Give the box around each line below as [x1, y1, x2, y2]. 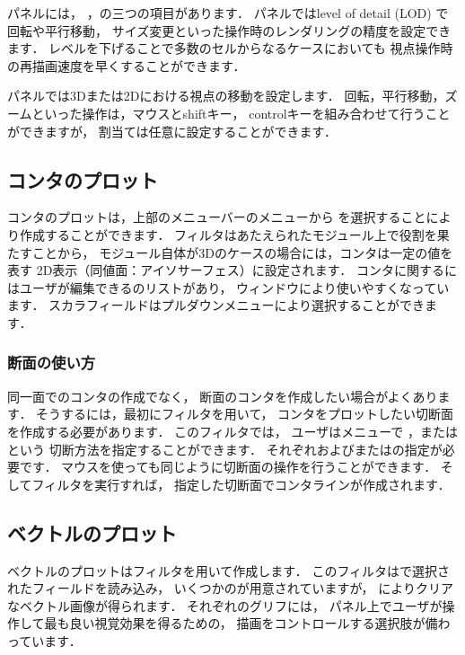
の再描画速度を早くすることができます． [7, 56, 246, 75]
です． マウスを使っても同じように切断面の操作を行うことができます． [19, 457, 437, 476]
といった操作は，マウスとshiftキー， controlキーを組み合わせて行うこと [31, 103, 451, 122]
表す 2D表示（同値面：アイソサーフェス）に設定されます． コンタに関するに [7, 261, 457, 279]
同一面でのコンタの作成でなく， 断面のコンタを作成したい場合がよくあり [7, 386, 438, 405]
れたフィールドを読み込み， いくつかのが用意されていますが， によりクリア [7, 579, 453, 597]
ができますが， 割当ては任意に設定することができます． [7, 121, 337, 140]
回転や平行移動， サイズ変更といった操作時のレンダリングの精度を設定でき [7, 21, 452, 40]
